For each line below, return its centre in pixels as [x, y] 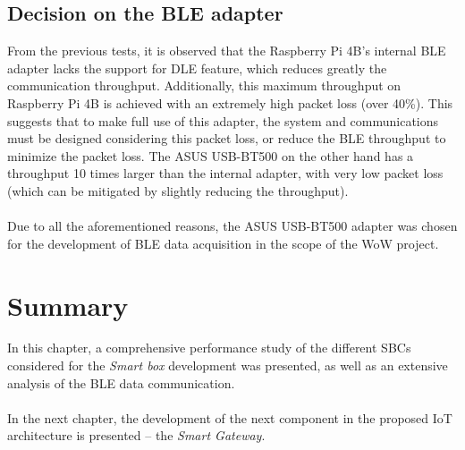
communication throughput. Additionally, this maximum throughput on [204, 85]
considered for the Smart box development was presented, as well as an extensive [228, 365]
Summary [68, 305]
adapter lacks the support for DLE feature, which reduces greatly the [197, 68]
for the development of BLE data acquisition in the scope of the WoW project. [223, 243]
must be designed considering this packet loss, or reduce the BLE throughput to [227, 138]
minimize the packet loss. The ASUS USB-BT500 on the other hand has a [211, 155]
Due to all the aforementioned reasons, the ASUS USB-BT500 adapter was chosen [232, 226]
